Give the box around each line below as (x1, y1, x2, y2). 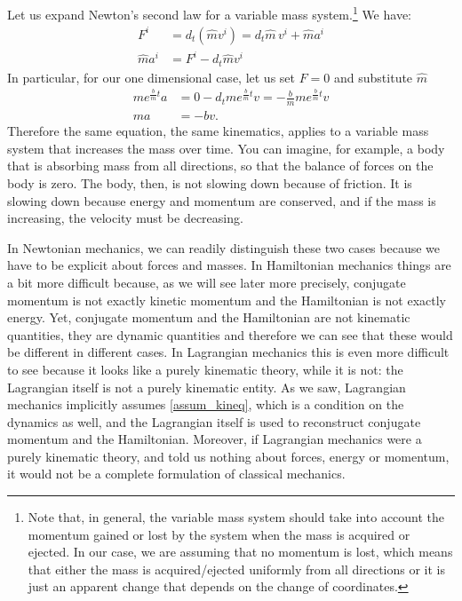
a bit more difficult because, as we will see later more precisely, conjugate (7, 273, 406, 291)
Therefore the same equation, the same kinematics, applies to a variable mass (7, 122, 429, 140)
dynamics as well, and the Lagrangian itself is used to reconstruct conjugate (7, 412, 421, 431)
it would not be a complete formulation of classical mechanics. (7, 464, 346, 483)
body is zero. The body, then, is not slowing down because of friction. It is (7, 173, 412, 192)
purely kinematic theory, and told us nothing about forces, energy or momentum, (7, 447, 450, 465)
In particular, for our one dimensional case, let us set (7, 67, 296, 86)
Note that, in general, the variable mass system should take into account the (28, 508, 445, 526)
